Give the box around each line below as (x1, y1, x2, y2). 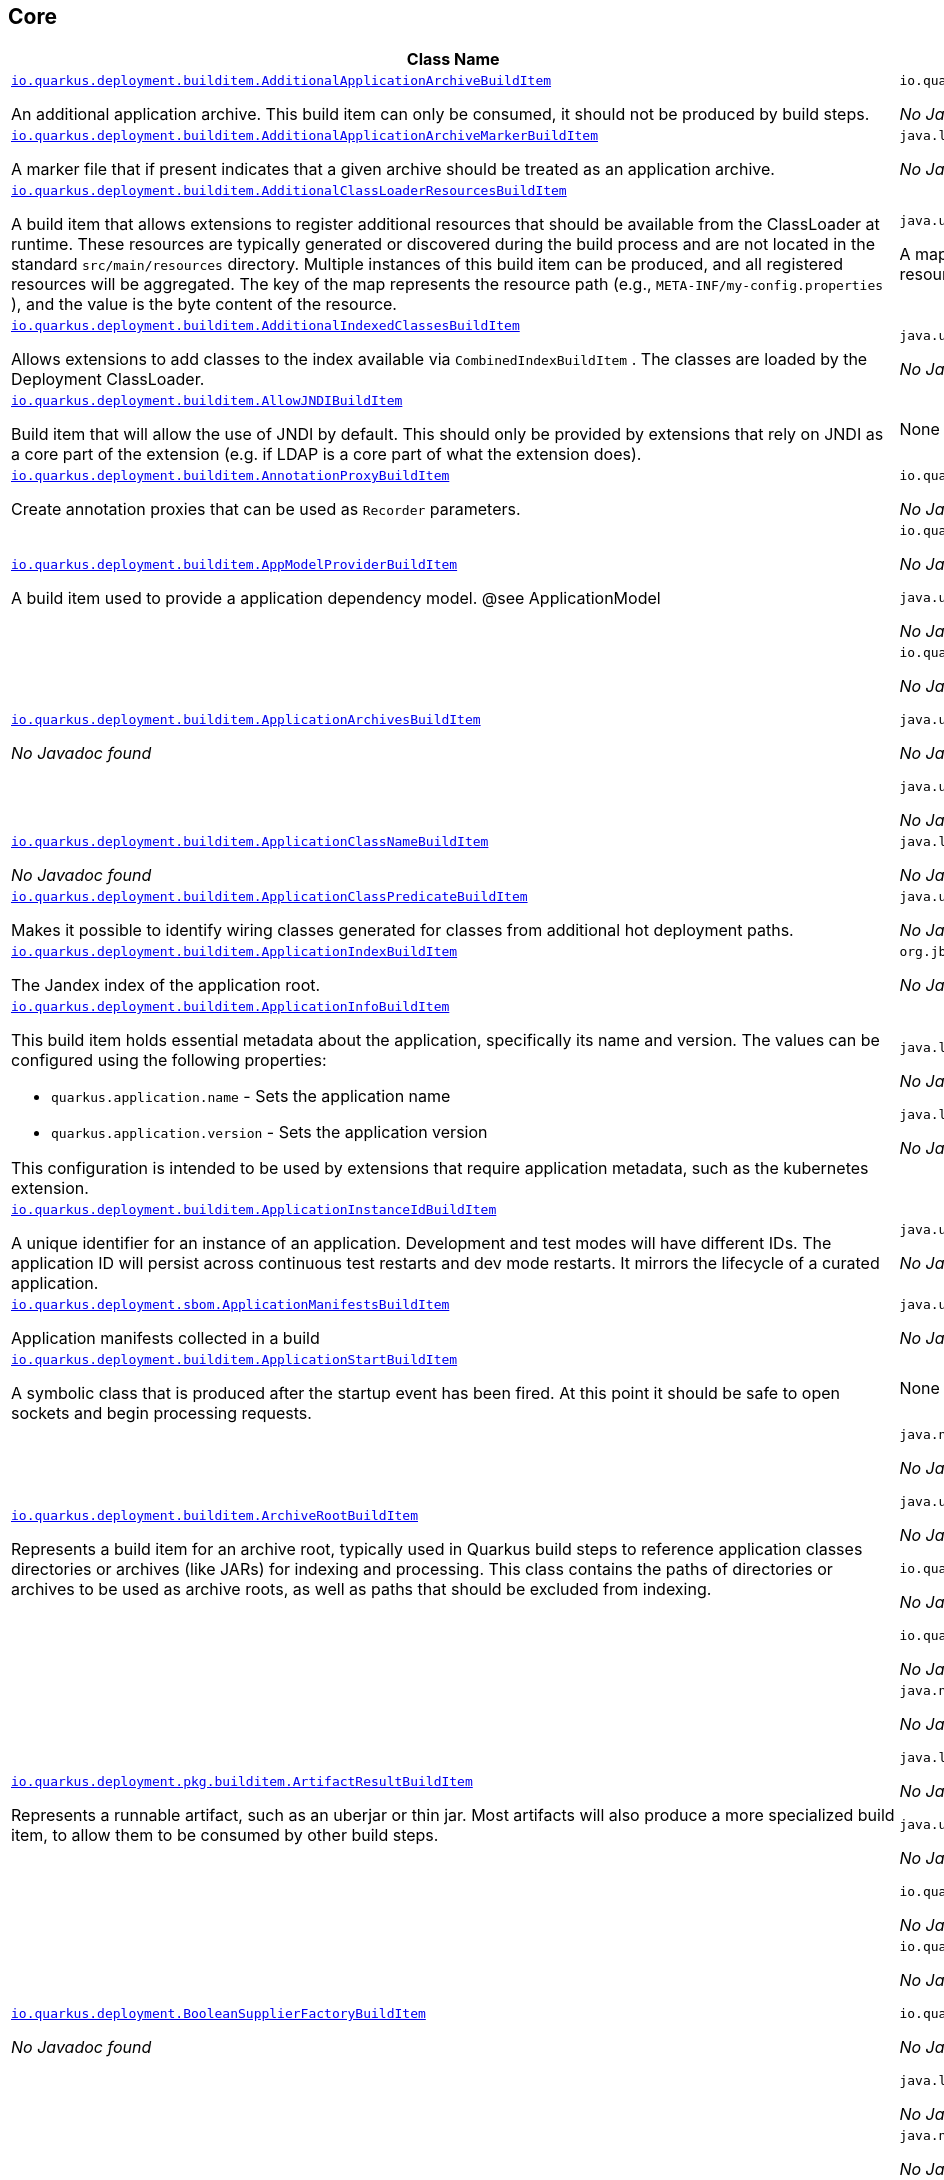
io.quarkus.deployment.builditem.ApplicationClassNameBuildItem (11, 834, 489, 850)
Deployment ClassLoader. (11, 369, 205, 390)
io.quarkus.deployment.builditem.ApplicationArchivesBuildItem (11, 712, 481, 728)
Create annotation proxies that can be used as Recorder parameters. (11, 499, 521, 520)
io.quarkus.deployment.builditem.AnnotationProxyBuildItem (11, 468, 450, 484)
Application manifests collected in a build (11, 1328, 320, 1349)
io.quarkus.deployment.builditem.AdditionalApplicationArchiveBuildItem (11, 73, 552, 89)
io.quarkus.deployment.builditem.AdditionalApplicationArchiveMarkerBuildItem (11, 128, 598, 144)
